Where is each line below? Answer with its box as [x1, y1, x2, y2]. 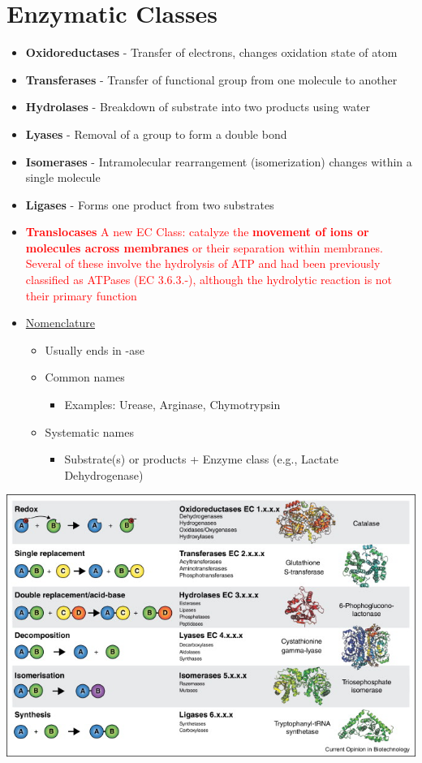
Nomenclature [25, 314, 96, 331]
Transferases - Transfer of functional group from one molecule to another [25, 71, 398, 88]
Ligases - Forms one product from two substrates [25, 196, 274, 213]
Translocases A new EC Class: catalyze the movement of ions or [25, 223, 369, 240]
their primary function [25, 287, 137, 304]
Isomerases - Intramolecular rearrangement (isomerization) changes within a [25, 153, 412, 170]
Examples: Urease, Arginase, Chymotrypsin [64, 396, 281, 413]
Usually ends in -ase [45, 341, 144, 358]
